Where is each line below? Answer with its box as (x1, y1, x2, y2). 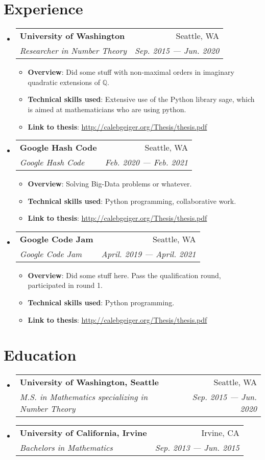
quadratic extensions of (28, 76, 100, 87)
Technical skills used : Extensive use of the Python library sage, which (28, 94, 255, 104)
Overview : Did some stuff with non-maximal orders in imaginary (28, 67, 234, 77)
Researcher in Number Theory (19, 45, 127, 57)
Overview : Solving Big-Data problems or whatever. (28, 178, 192, 189)
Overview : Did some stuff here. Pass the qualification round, (28, 269, 221, 280)
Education (4, 344, 77, 365)
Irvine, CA (201, 427, 239, 439)
